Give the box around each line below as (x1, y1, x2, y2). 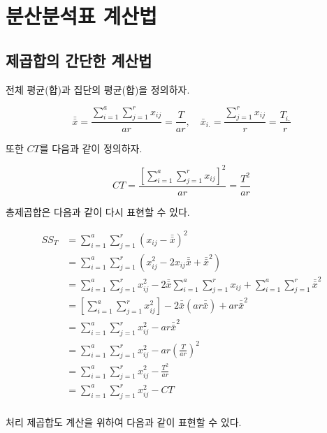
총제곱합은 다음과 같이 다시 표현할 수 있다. (6, 204, 190, 219)
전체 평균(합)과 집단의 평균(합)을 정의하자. (6, 82, 190, 96)
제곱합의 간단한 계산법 (6, 49, 152, 71)
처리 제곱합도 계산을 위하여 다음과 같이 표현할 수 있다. (6, 414, 242, 429)
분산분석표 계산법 (6, 1, 157, 30)
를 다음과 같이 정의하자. (39, 140, 143, 155)
